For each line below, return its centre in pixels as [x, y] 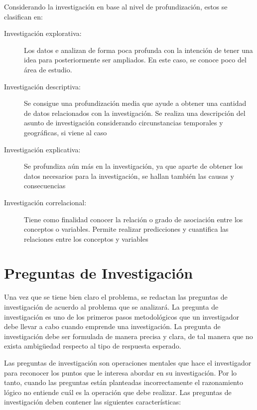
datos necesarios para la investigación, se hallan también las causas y [129, 176]
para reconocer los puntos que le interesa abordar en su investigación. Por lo [121, 372]
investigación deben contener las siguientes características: [93, 402]
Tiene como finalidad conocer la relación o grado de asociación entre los [133, 219]
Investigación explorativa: [43, 33]
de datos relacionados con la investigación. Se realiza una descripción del [135, 113]
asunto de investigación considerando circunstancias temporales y [124, 123]
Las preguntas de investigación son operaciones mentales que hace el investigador [128, 362]
